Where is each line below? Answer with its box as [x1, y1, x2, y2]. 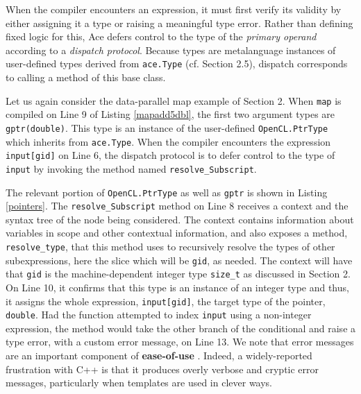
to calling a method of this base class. [6, 70, 166, 85]
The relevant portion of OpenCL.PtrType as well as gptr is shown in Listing [6, 185, 328, 199]
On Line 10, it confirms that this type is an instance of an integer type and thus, [6, 280, 349, 294]
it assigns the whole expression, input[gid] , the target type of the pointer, [6, 293, 326, 308]
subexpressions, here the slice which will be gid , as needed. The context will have [6, 252, 353, 267]
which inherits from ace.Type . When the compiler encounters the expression [6, 134, 331, 148]
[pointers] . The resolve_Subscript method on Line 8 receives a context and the [6, 198, 349, 213]
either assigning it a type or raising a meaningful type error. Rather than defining [6, 15, 353, 30]
